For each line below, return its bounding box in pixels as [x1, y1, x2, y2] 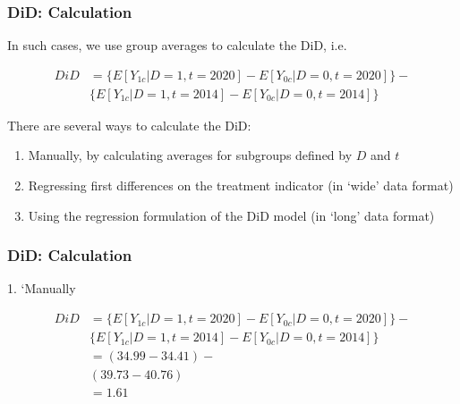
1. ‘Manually [7, 279, 76, 298]
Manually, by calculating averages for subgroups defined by [28, 146, 353, 164]
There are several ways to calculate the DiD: [7, 115, 251, 134]
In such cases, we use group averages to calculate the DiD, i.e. [7, 36, 347, 55]
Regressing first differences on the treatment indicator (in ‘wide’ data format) [28, 176, 454, 195]
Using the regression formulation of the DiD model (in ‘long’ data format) [28, 206, 435, 224]
